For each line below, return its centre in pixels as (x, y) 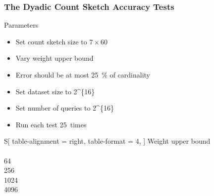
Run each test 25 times (51, 124)
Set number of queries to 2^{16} (65, 108)
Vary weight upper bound (54, 58)
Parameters (21, 25)
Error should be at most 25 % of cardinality (83, 75)
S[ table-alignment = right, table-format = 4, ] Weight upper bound (107, 141)
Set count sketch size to (51, 41)
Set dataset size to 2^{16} (55, 91)
